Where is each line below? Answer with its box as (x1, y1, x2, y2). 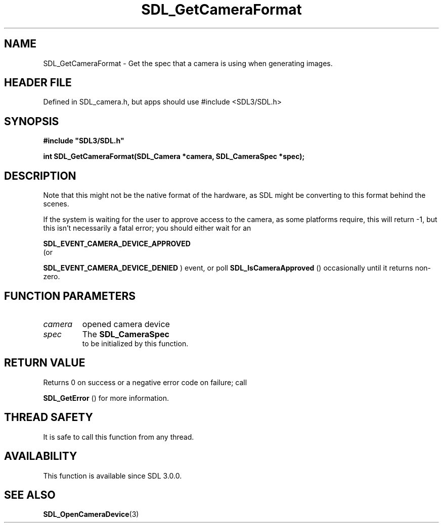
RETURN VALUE (4, 356, 85, 370)
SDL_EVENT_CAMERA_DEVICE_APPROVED (43, 239, 191, 248)
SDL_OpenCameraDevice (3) (43, 510, 139, 519)
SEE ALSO (4, 488, 56, 501)
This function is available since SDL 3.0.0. (43, 471, 182, 480)
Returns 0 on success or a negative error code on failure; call (43, 378, 247, 387)
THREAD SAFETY (4, 411, 93, 424)
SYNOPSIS (4, 115, 59, 128)
